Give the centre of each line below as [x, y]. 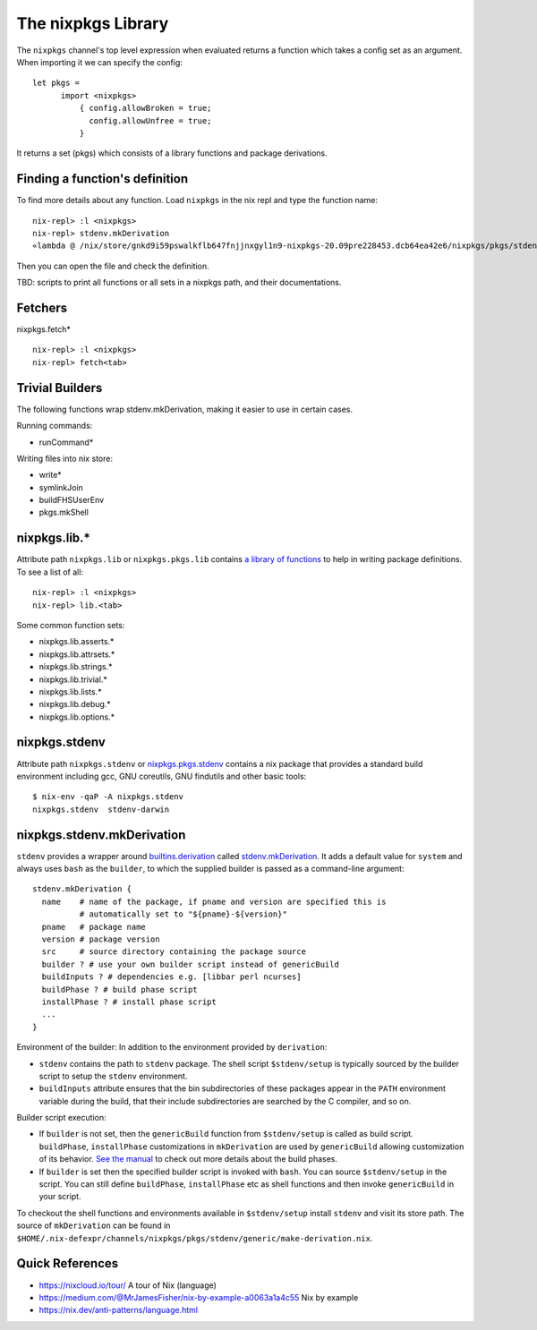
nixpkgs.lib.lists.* [70, 691]
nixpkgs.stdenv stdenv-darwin [101, 809]
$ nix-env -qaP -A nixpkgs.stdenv [108, 797]
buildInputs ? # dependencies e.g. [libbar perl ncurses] [171, 977]
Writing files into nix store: [65, 458]
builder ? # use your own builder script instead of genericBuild [190, 964]
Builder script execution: [61, 1118]
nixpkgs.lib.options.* [77, 717]
